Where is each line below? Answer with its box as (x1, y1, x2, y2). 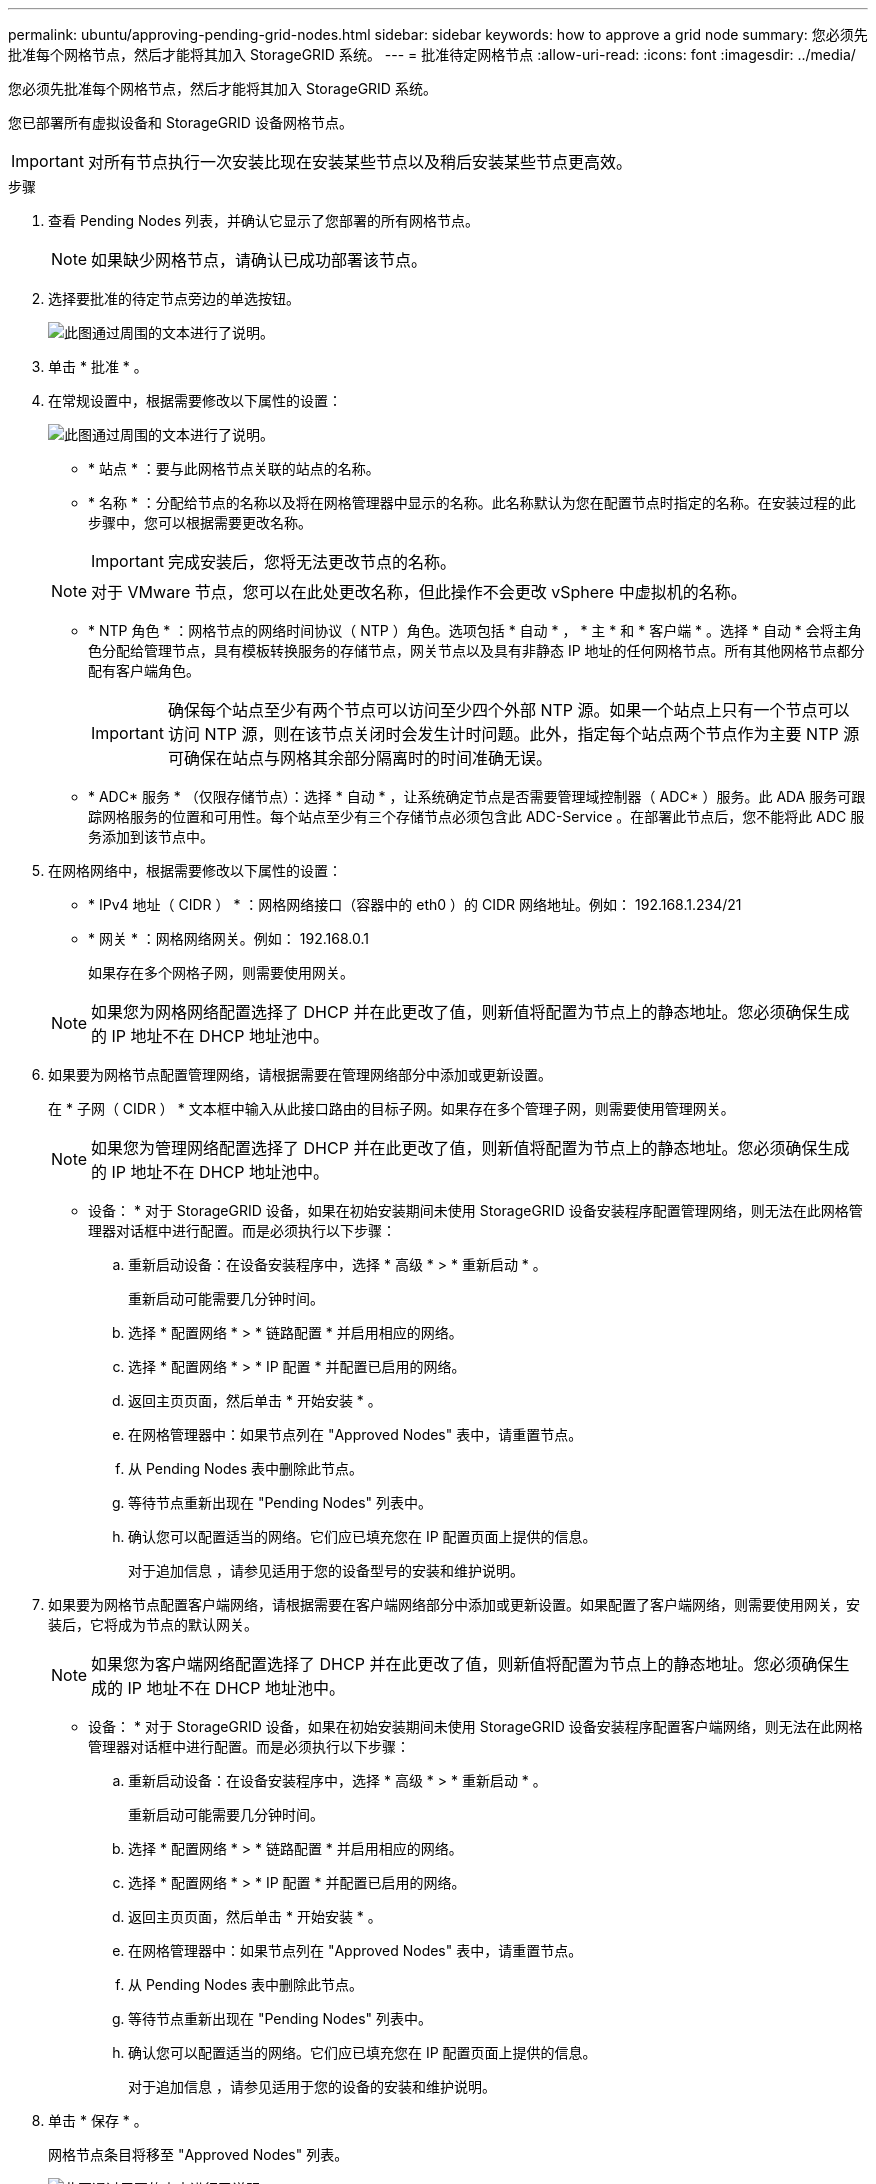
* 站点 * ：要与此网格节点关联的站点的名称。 (88, 460, 380, 477)
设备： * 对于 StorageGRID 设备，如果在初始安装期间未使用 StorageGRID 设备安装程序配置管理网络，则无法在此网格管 (88, 1202, 863, 1219)
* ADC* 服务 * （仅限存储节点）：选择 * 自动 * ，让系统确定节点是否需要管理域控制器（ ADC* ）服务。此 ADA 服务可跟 (88, 788, 866, 805)
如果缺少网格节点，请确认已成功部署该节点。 (91, 250, 428, 270)
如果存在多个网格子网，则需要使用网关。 (88, 964, 354, 981)
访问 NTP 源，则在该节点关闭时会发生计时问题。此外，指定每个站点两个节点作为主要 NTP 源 (167, 724, 860, 744)
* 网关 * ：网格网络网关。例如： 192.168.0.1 (88, 930, 369, 947)
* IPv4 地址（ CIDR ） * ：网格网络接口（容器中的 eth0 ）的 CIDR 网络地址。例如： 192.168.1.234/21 (88, 896, 742, 913)
